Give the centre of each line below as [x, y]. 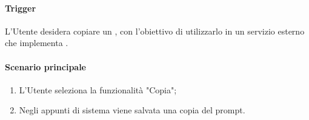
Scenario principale [45, 66]
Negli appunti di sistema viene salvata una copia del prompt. [132, 110]
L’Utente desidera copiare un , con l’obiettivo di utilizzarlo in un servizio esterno [155, 31]
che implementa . [37, 43]
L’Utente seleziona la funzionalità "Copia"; [98, 89]
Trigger [21, 8]
